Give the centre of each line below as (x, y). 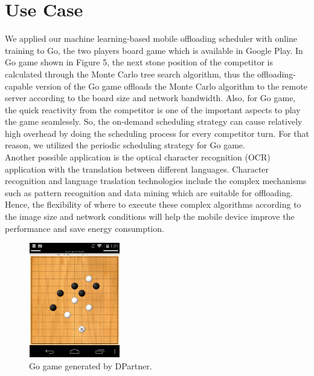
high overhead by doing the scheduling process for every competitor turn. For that (157, 133)
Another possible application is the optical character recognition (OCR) (138, 157)
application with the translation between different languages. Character (137, 169)
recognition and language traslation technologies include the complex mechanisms (156, 181)
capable (19, 86)
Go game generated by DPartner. (91, 365)
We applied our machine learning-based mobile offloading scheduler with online (151, 38)
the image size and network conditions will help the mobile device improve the (150, 216)
